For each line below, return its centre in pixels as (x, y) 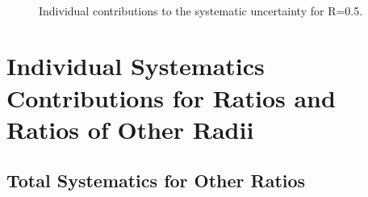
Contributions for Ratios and (171, 97)
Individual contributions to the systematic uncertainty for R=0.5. (201, 10)
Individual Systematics (136, 66)
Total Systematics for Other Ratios (156, 180)
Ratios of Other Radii (130, 129)
